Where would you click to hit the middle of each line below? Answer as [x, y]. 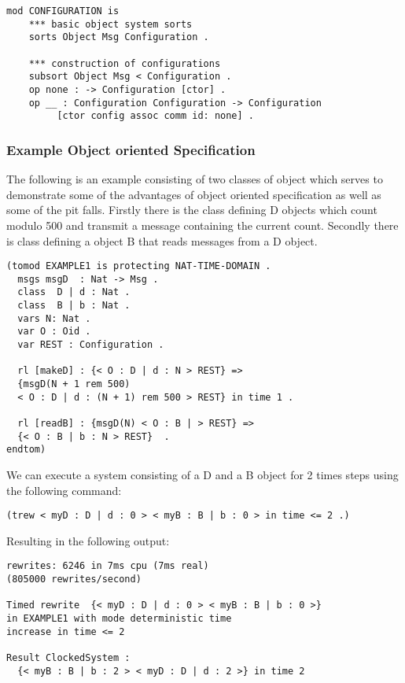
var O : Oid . [54, 332]
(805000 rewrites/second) [74, 580]
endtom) [26, 450]
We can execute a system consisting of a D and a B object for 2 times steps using [202, 474]
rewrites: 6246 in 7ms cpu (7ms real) [108, 566]
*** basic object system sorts [110, 24]
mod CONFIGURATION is [63, 11]
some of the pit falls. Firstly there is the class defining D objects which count [192, 210]
